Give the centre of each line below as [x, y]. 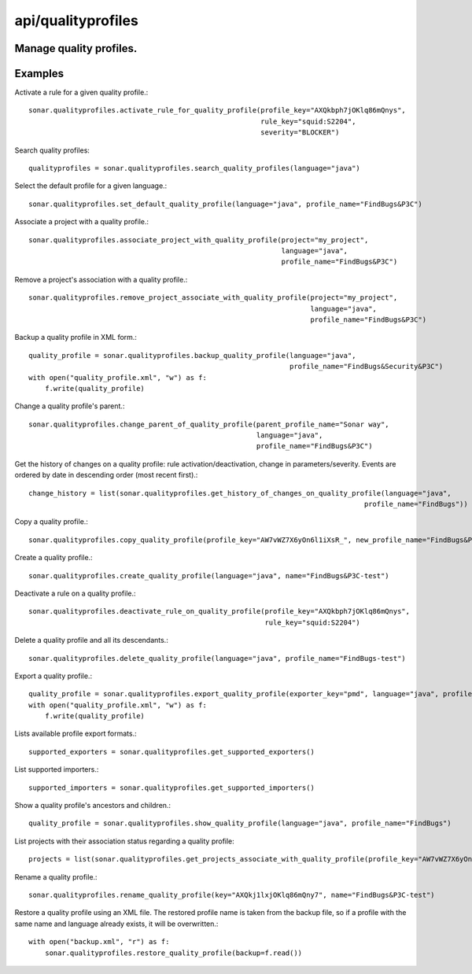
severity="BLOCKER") [300, 133]
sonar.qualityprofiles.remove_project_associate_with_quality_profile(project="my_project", [213, 298]
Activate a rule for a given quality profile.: [81, 92]
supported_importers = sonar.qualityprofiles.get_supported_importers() [171, 788]
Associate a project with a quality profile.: [82, 222]
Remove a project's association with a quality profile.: [101, 279]
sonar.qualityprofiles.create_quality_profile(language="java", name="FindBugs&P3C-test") [209, 576]
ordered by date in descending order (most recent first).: [106, 475]
